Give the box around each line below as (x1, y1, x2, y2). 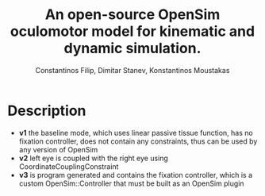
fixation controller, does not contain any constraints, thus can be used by (18, 136, 258, 146)
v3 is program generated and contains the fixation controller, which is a (18, 170, 253, 179)
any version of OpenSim (18, 144, 98, 154)
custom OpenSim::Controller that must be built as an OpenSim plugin (18, 179, 244, 188)
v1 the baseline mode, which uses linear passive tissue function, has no (18, 128, 253, 137)
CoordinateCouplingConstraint (18, 161, 119, 171)
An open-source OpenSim (44, 6, 221, 24)
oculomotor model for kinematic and (10, 22, 255, 40)
